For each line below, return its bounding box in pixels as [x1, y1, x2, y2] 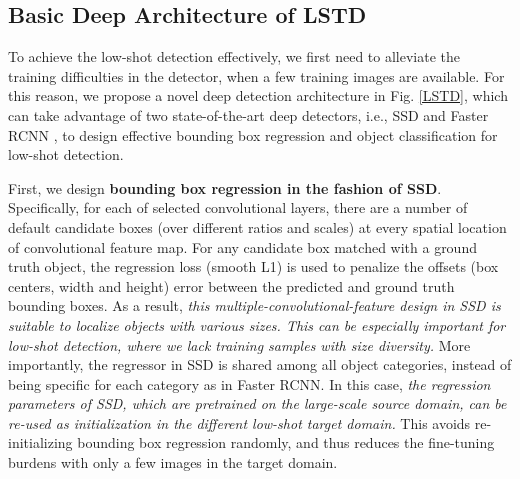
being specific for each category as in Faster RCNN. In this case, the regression [8, 373, 491, 394]
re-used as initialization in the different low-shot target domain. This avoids [8, 412, 471, 433]
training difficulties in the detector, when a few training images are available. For [8, 65, 505, 86]
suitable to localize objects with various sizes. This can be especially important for [8, 314, 506, 335]
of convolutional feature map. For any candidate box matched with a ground [8, 236, 477, 257]
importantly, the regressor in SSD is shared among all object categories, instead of [8, 354, 512, 375]
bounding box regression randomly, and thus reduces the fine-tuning [77, 432, 495, 453]
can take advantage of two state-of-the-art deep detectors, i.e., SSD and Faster [8, 104, 489, 125]
